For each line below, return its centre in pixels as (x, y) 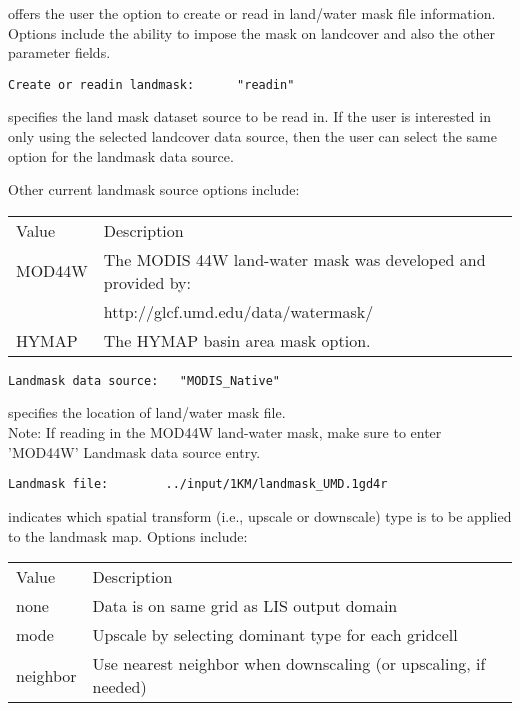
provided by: (147, 282)
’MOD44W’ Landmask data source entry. (134, 451)
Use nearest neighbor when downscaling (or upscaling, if (289, 664)
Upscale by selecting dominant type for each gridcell (275, 635)
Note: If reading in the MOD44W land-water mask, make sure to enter (225, 432)
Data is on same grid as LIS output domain (245, 606)
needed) (119, 687)
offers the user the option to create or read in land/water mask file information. (252, 13)
